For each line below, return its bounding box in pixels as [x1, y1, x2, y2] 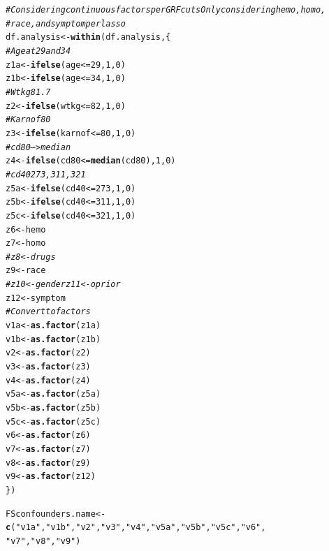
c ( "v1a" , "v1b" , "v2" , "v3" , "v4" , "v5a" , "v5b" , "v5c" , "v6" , [6, 522, 266, 533]
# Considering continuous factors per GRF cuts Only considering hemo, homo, [6, 5, 326, 15]
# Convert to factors [6, 307, 91, 317]
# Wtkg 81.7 [6, 87, 51, 97]
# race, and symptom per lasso [6, 18, 126, 29]
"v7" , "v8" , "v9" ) [6, 536, 81, 546]
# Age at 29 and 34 [6, 45, 71, 56]
